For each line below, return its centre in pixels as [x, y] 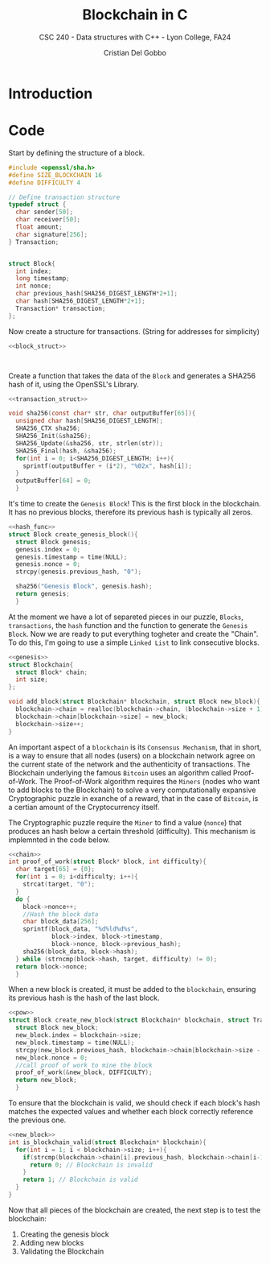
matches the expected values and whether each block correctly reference [131, 1111]
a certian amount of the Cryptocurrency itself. [84, 807]
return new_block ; [47, 1080]
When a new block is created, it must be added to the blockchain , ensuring [132, 989]
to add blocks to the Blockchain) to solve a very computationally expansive [132, 790]
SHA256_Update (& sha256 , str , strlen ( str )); [89, 443]
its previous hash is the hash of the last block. [84, 998]
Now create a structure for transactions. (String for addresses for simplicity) [134, 331]
